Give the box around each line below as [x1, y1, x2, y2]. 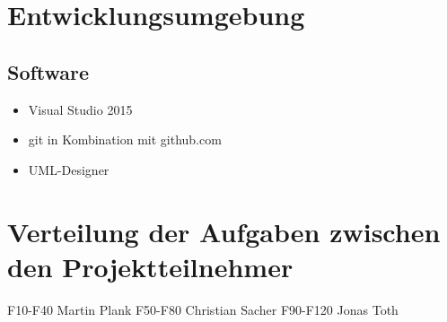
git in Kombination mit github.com [28, 130, 222, 149]
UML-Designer [28, 160, 110, 178]
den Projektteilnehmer [7, 248, 294, 284]
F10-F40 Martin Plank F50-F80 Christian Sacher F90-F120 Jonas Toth [7, 300, 399, 318]
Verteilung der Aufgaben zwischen [7, 213, 441, 249]
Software [7, 57, 90, 85]
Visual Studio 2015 [28, 100, 133, 118]
